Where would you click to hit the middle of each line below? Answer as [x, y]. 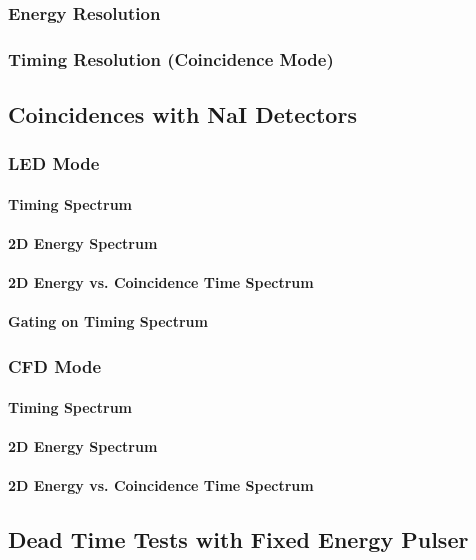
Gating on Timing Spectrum [108, 321]
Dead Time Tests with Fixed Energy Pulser [238, 538]
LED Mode [54, 163]
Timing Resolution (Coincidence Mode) [171, 58]
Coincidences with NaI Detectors [182, 114]
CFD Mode [55, 365]
